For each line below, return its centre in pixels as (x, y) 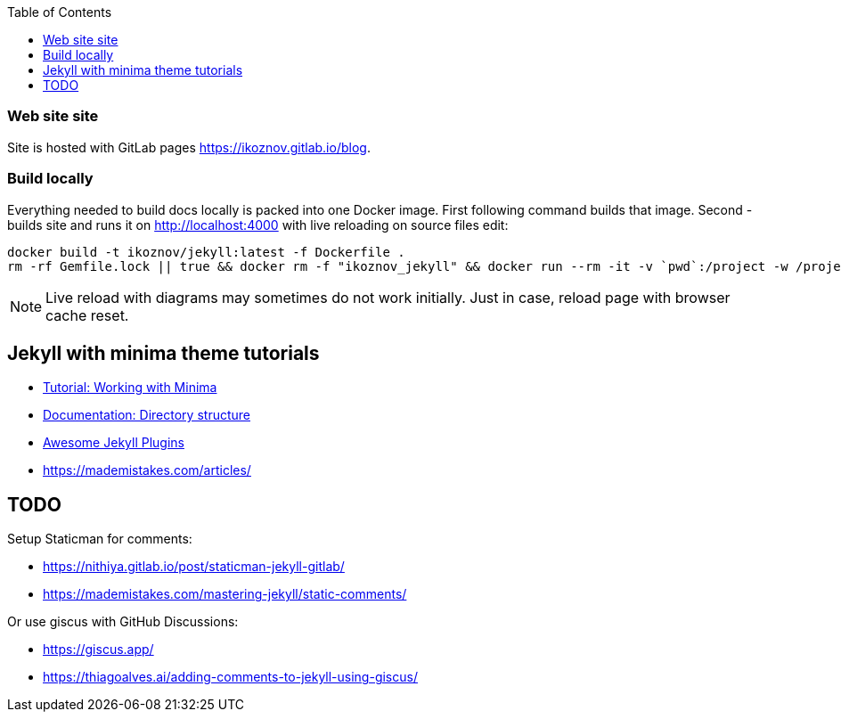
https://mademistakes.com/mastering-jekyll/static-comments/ (225, 594)
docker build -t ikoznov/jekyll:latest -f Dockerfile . (206, 252)
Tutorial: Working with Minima (130, 388)
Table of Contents (60, 12)
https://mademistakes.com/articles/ (147, 470)
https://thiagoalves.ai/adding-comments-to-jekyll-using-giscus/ (230, 677)
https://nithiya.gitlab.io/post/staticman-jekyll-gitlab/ (194, 567)
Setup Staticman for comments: (100, 539)
